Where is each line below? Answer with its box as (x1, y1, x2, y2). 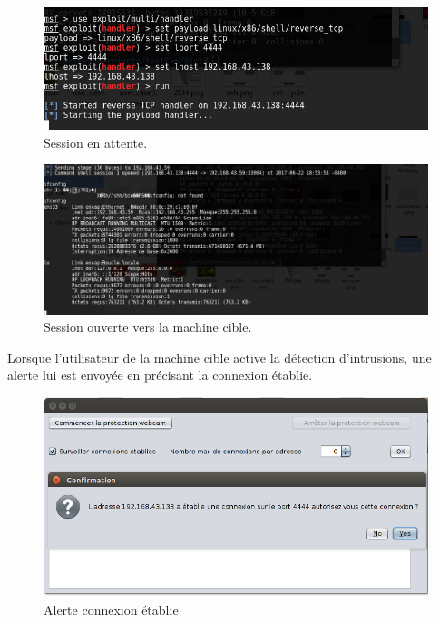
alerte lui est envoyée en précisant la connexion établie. (7, 365, 313, 384)
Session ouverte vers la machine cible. (44, 317, 252, 336)
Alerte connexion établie (44, 599, 179, 618)
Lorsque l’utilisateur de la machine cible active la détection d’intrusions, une (7, 347, 432, 366)
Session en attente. (44, 132, 148, 151)
